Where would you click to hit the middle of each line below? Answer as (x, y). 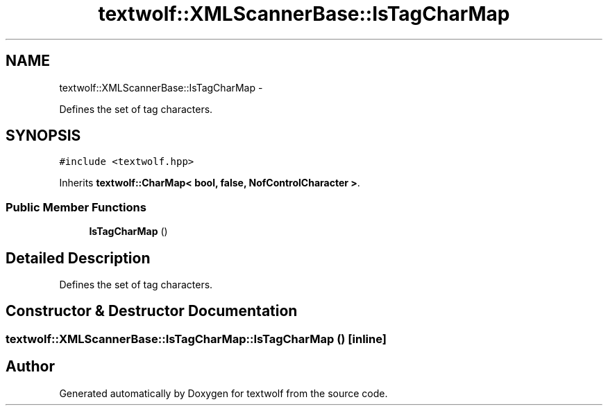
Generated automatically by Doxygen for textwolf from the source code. (223, 393)
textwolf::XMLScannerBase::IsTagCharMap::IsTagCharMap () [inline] (196, 339)
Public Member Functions (76, 207)
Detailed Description (78, 258)
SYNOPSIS (43, 136)
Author (30, 367)
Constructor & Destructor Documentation (152, 311)
